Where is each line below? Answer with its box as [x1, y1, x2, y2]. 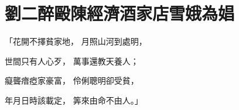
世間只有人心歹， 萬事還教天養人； [5, 54, 139, 67]
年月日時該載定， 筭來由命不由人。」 [5, 94, 143, 106]
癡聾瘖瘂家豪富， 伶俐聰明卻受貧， [5, 74, 139, 87]
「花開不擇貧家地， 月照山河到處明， [5, 35, 147, 47]
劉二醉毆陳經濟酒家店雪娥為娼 [5, 1, 235, 25]
